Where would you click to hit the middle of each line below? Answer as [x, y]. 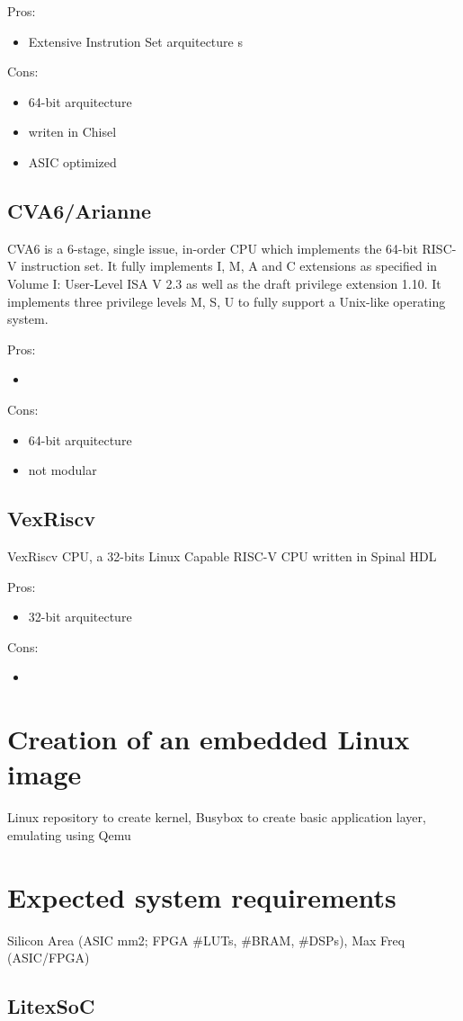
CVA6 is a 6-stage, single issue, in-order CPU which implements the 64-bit [213, 248]
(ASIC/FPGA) [49, 958]
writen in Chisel [72, 132]
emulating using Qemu [69, 834]
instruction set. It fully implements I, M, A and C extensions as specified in [229, 266]
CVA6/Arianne [79, 210]
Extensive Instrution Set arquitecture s [135, 41]
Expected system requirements [202, 896]
